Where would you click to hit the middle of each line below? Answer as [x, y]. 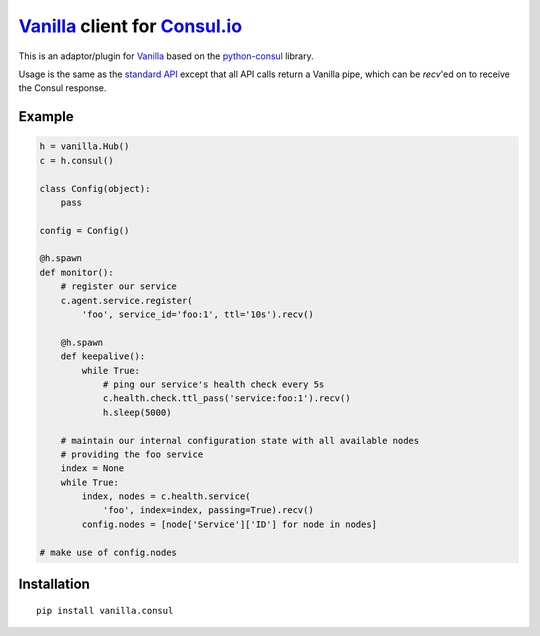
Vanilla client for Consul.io [130, 26]
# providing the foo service [132, 454]
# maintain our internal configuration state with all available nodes [240, 440]
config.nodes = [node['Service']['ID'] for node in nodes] [229, 524]
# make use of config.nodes [108, 552]
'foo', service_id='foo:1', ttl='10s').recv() [197, 314]
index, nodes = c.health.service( [166, 496]
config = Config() [84, 230]
